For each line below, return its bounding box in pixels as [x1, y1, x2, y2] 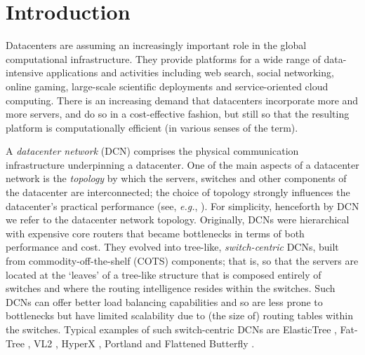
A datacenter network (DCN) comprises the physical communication [6, 144, 299, 158]
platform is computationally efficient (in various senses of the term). [6, 120, 298, 134]
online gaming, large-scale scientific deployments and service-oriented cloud [6, 78, 328, 93]
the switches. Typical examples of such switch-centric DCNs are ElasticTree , [6, 322, 337, 336]
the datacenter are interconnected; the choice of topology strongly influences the [6, 185, 350, 200]
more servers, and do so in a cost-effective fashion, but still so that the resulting [6, 106, 350, 121]
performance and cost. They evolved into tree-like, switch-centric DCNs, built [6, 239, 339, 254]
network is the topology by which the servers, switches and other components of [6, 171, 347, 186]
